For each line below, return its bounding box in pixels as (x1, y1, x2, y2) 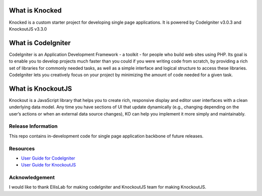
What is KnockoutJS (9, 84, 72, 93)
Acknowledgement (9, 174, 55, 181)
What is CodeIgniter (9, 39, 71, 47)
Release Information (9, 123, 58, 130)
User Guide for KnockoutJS (21, 162, 76, 168)
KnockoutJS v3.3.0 (9, 26, 47, 32)
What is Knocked (9, 6, 62, 15)
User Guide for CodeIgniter (21, 155, 75, 161)
